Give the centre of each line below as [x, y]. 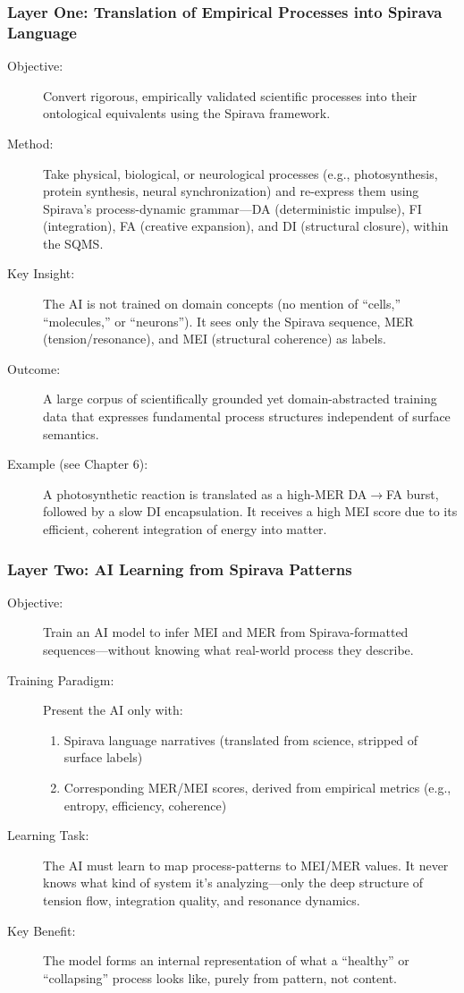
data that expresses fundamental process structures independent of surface [247, 416]
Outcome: [34, 368]
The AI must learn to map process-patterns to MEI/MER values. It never [246, 865]
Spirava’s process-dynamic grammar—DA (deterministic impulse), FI [232, 208]
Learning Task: [48, 835]
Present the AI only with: [113, 710]
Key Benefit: [42, 930]
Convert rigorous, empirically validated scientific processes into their [230, 95]
